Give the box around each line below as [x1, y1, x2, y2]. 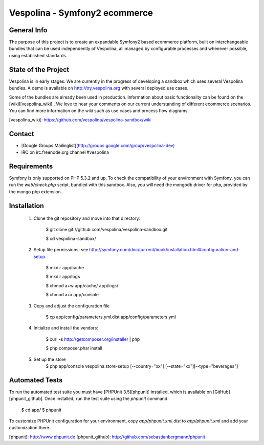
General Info [9, 26, 47, 34]
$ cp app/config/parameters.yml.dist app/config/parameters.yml [45, 314, 176, 320]
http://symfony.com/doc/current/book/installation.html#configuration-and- [89, 247, 240, 253]
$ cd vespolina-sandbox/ [45, 235, 96, 241]
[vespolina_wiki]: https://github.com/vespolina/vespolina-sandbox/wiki [9, 117, 152, 122]
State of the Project [9, 65, 69, 73]
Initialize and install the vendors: [33, 325, 99, 331]
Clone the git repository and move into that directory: [33, 215, 140, 221]
